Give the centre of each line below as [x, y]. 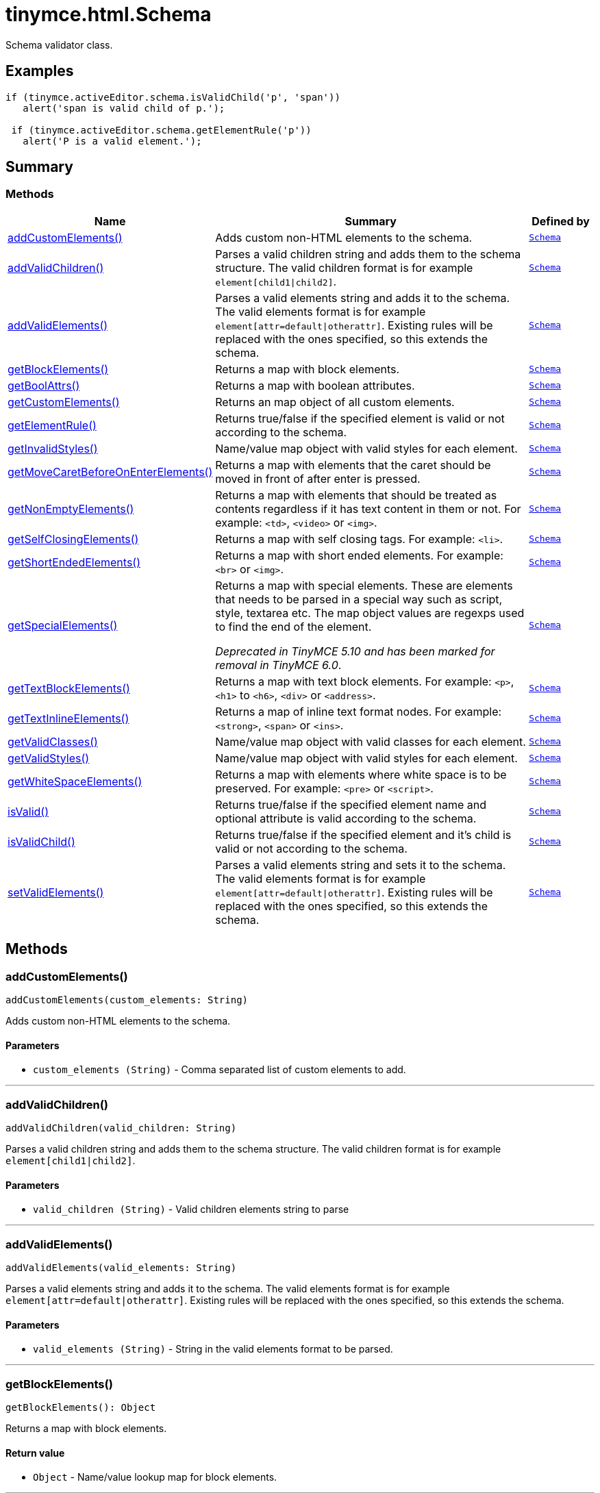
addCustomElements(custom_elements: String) [127, 1000]
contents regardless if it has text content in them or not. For [368, 509]
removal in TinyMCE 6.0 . [278, 665]
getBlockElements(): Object [81, 1407]
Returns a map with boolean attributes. [315, 385]
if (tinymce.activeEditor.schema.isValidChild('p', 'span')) [173, 97]
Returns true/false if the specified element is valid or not [360, 418]
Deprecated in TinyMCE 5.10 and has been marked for [355, 651]
